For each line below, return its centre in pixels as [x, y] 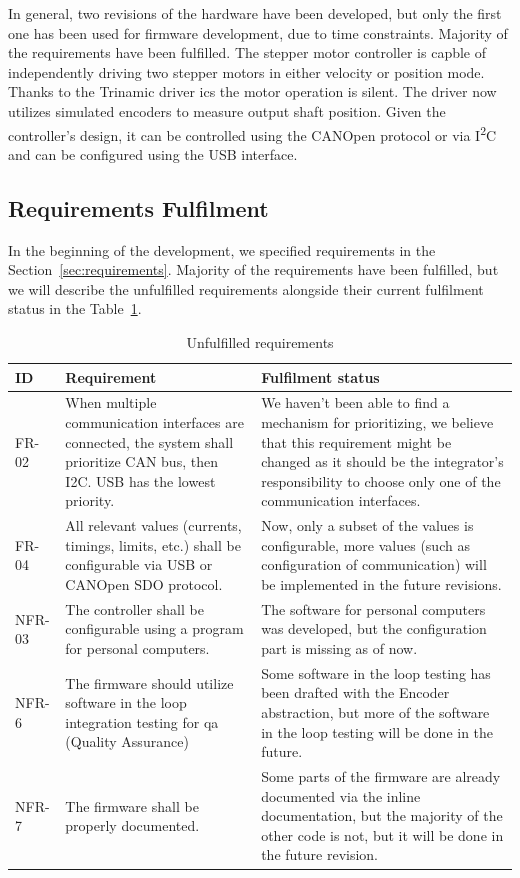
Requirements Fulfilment [138, 207]
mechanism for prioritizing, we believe [377, 422]
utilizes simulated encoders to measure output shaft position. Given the [227, 110]
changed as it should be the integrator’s [382, 461]
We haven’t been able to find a [355, 402]
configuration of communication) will [374, 564]
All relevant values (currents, [153, 525]
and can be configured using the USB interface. [153, 153]
